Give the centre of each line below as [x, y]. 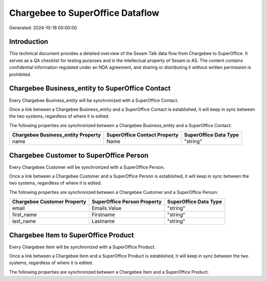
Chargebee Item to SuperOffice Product [72, 235]
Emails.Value [107, 208]
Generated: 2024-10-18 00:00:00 [43, 28]
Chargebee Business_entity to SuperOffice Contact [90, 88]
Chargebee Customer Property [49, 202]
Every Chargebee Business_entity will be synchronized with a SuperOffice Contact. [94, 100]
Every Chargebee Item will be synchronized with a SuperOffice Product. [82, 247]
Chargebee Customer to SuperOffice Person [79, 155]
